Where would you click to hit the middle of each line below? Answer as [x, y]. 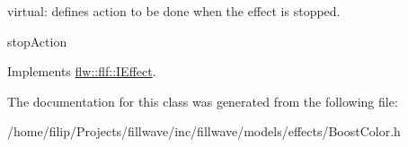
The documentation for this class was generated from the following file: [203, 101]
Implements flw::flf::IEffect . [82, 71]
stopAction [37, 41]
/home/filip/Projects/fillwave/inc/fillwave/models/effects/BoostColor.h [204, 131]
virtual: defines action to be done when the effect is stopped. [174, 11]
